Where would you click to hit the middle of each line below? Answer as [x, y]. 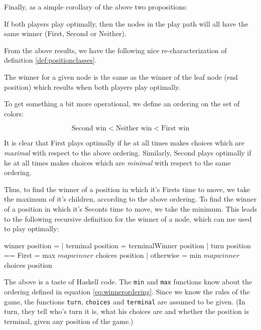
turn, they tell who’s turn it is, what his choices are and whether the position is [126, 311]
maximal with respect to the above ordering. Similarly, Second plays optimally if [128, 152]
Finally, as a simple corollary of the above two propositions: [96, 7]
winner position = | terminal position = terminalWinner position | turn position [127, 245]
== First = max [30, 255]
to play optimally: [32, 228]
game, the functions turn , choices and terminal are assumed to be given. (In [125, 301]
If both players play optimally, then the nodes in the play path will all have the [126, 23]
